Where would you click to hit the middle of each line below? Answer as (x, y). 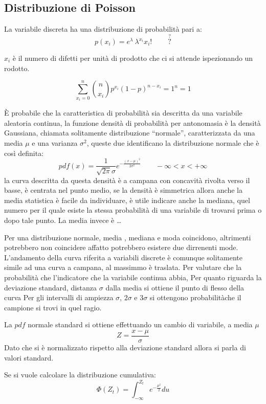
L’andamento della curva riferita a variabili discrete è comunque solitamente (124, 257)
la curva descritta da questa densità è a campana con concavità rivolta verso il (127, 180)
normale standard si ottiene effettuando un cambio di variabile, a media (140, 324)
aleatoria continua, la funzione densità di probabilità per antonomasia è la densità (132, 122)
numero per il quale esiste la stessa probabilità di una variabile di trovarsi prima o (133, 210)
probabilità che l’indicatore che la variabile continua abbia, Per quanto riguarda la (133, 277)
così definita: (24, 153)
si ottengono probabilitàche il (195, 297)
